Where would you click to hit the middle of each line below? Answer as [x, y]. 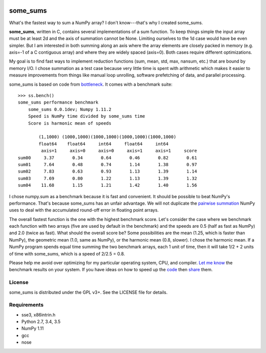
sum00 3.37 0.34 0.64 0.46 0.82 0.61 [107, 158]
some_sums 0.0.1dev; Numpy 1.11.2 [70, 109]
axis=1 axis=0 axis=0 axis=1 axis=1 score [119, 151]
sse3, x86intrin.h [38, 315]
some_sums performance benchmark [58, 103]
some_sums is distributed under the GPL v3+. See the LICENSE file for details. [88, 292]
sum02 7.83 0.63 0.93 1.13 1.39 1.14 [107, 172]
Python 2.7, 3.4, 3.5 [41, 322]
